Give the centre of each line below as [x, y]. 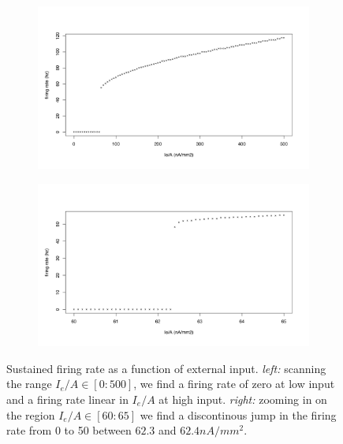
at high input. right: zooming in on [243, 399]
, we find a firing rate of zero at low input [234, 384]
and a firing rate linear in [67, 399]
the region [31, 414]
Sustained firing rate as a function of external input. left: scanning [166, 368]
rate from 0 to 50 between [69, 430]
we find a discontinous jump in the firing [238, 414]
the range [29, 384]
